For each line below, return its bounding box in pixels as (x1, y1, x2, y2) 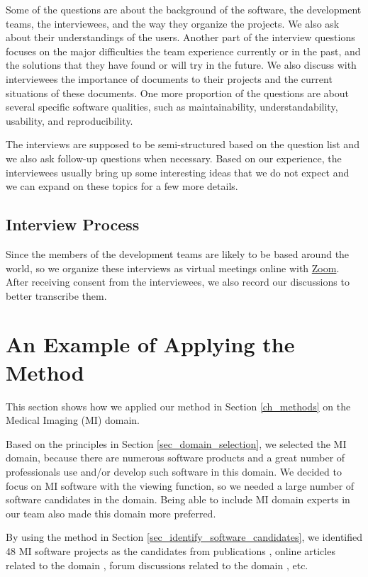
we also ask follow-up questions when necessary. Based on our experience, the (6, 150, 342, 165)
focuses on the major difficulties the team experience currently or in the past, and (6, 43, 361, 58)
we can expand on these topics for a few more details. (6, 179, 238, 194)
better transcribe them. (6, 288, 107, 303)
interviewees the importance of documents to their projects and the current (6, 71, 333, 86)
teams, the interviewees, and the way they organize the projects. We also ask (6, 16, 340, 30)
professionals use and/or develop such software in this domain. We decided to (6, 464, 342, 478)
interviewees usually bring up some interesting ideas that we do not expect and (6, 164, 350, 179)
